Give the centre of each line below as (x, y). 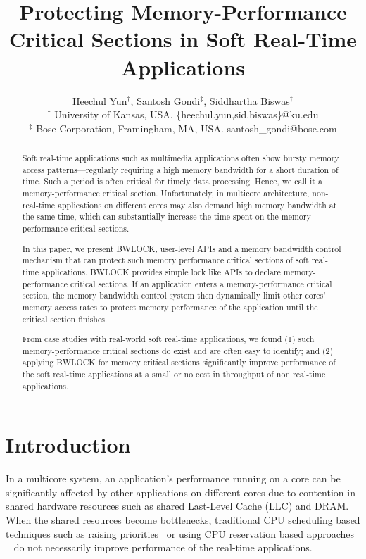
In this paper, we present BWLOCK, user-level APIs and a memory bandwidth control (182, 248)
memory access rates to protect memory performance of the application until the (170, 307)
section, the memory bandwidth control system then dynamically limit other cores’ (174, 295)
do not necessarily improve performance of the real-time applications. (163, 547)
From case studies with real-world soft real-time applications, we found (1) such (168, 339)
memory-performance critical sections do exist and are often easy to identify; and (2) (178, 350)
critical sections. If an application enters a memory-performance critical (201, 283)
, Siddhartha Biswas (247, 100)
